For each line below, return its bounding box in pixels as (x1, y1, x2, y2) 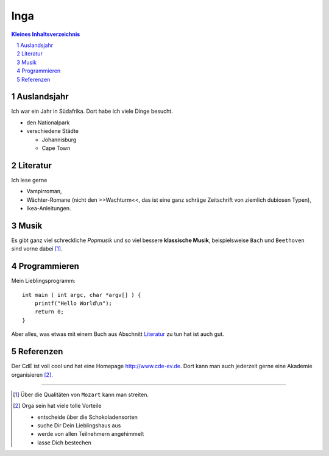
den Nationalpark (26, 119, 70, 126)
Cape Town (41, 144, 71, 152)
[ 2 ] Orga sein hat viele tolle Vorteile (13, 402, 102, 410)
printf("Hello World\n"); (34, 300, 113, 307)
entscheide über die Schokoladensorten (37, 413, 138, 421)
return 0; (34, 308, 64, 315)
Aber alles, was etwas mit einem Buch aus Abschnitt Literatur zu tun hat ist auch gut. (11, 330, 225, 338)
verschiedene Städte (26, 127, 79, 135)
